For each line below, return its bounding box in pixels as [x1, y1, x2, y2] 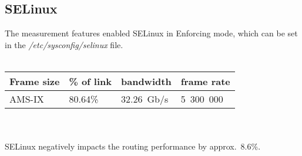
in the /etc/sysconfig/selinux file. [5, 38, 123, 50]
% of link [69, 74, 112, 88]
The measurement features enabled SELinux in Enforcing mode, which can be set [5, 27, 298, 39]
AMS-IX [9, 91, 44, 106]
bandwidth [121, 74, 172, 88]
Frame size [9, 74, 60, 88]
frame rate [180, 74, 230, 88]
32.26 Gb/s [121, 91, 169, 106]
